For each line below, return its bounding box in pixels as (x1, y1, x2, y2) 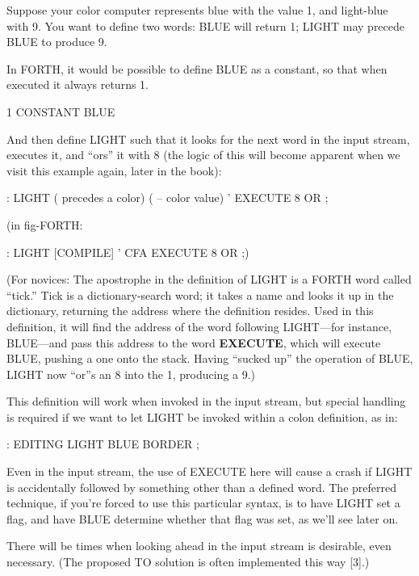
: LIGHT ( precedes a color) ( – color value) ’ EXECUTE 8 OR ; (6, 189, 329, 206)
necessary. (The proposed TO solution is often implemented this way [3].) (6, 553, 370, 570)
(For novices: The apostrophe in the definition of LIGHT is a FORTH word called (6, 271, 412, 288)
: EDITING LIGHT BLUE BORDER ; (6, 435, 199, 452)
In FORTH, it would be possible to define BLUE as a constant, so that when (6, 60, 388, 77)
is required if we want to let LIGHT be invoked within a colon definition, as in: (6, 408, 398, 425)
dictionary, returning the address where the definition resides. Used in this (6, 302, 374, 319)
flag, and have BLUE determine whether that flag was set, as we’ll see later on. (6, 510, 399, 527)
